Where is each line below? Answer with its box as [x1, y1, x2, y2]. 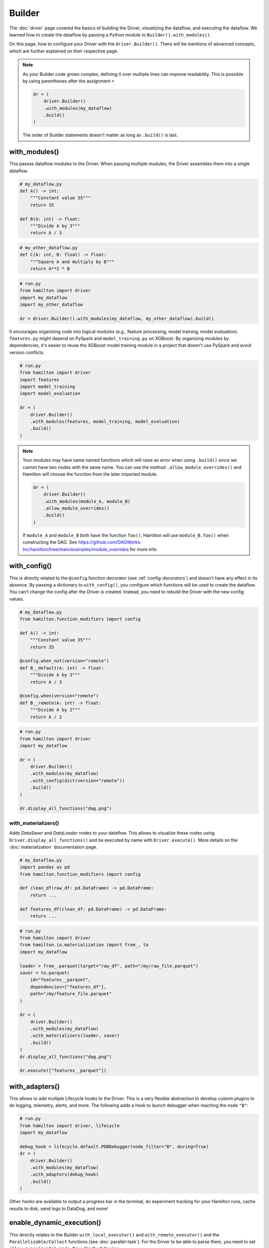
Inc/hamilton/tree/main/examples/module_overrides [22, 546, 129, 552]
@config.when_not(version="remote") [19, 658, 110, 664]
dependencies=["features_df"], [30, 984, 107, 989]
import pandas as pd [19, 864, 70, 870]
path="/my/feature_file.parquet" [30, 991, 112, 997]
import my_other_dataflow [19, 302, 83, 307]
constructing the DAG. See [22, 539, 77, 545]
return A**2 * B [30, 266, 70, 272]
